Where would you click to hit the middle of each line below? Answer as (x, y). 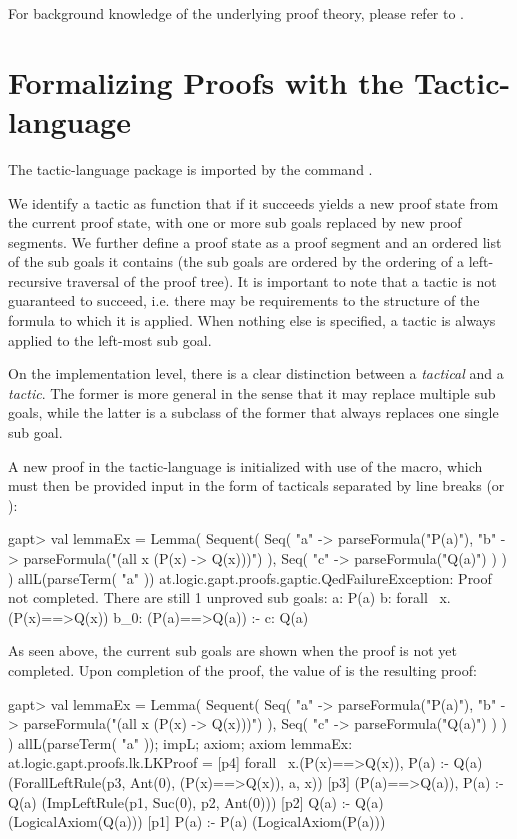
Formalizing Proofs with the (206, 81)
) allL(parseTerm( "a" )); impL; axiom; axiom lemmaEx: (180, 742)
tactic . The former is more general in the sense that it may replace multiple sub (252, 392)
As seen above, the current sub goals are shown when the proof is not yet (232, 650)
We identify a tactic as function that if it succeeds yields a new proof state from (253, 202)
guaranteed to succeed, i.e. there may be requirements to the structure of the (244, 300)
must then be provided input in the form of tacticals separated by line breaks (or (256, 485)
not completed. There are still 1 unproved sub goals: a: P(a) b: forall (218, 597)
